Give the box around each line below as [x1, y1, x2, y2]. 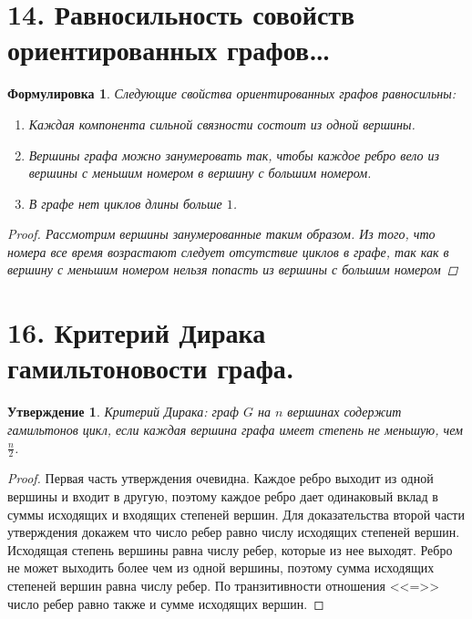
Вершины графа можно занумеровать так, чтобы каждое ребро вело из [28, 145, 440, 164]
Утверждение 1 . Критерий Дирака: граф [7, 402, 239, 421]
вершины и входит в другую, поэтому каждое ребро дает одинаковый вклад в [7, 486, 438, 505]
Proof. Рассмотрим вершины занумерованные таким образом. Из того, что [7, 224, 436, 243]
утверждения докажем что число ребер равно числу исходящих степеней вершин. [7, 522, 460, 542]
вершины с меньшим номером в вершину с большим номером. [28, 163, 372, 182]
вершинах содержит [287, 402, 402, 421]
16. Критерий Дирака [7, 314, 266, 351]
